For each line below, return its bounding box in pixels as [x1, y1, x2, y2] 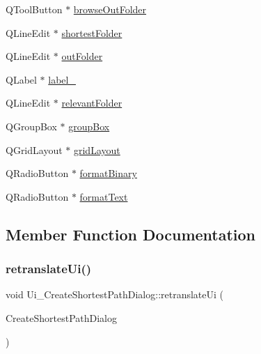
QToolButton [6, 2, 63, 16]
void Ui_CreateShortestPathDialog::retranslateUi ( [6, 287, 224, 302]
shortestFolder [61, 25, 122, 40]
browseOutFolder [73, 2, 147, 16]
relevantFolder [61, 95, 122, 110]
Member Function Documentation [6, 223, 256, 245]
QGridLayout [6, 142, 63, 157]
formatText [79, 189, 128, 203]
